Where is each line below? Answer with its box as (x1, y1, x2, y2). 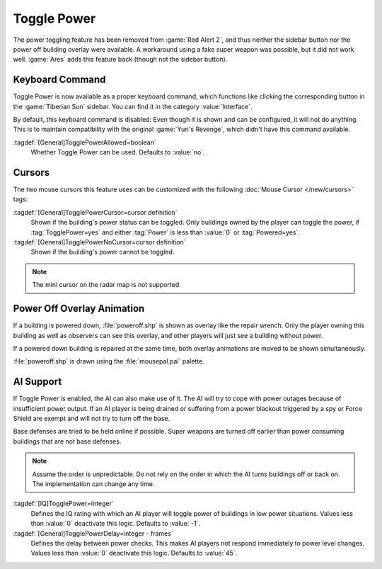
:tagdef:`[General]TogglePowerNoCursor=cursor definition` (13, 238, 186, 247)
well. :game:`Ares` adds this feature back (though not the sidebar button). (13, 55, 228, 64)
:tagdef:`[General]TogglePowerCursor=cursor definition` (13, 208, 178, 216)
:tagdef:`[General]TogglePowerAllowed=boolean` (13, 138, 157, 147)
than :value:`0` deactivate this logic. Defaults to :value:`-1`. (30, 519, 201, 528)
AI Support (13, 376, 62, 388)
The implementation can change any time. (32, 479, 155, 488)
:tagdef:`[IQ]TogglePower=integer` (13, 500, 115, 508)
